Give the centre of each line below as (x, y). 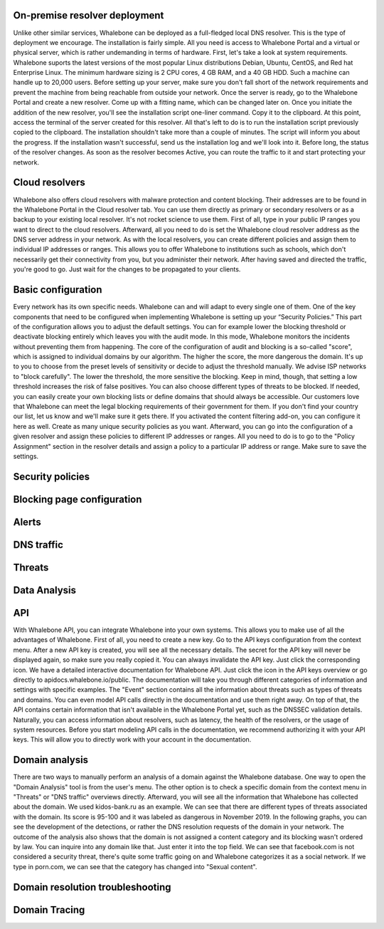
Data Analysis (45, 590)
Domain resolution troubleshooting (92, 887)
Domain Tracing (49, 909)
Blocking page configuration (78, 499)
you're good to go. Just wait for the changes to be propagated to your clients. (127, 269)
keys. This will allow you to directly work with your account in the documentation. (132, 739)
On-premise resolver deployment (89, 15)
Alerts (27, 522)
